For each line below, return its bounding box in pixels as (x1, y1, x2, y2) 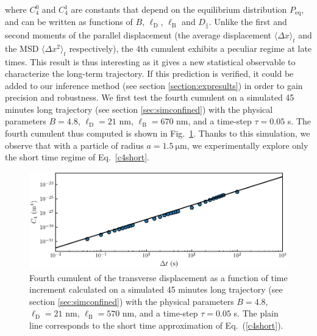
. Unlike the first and (208, 15, 287, 28)
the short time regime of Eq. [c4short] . (5, 151, 149, 163)
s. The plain (233, 307, 279, 320)
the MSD (5, 41, 39, 54)
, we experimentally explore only (187, 138, 308, 151)
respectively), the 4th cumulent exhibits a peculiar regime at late (69, 41, 312, 54)
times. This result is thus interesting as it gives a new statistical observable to (5, 55, 296, 68)
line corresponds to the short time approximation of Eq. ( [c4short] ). (29, 319, 283, 332)
